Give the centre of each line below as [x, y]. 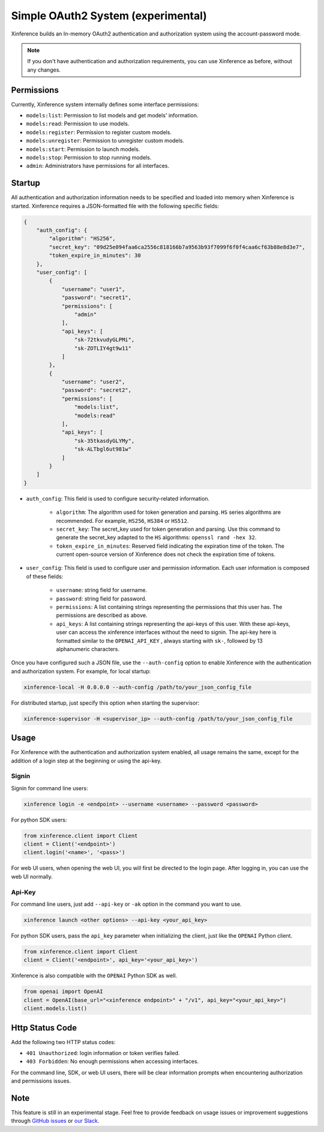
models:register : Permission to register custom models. [99, 132]
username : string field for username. [101, 590]
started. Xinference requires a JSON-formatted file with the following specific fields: [115, 206]
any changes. [44, 70]
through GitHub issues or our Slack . [55, 1121]
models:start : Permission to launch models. [83, 149]
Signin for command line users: [49, 788]
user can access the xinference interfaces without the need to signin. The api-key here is [166, 632]
